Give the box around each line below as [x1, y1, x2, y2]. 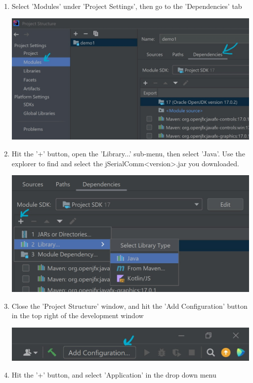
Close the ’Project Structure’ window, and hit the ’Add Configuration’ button [11, 300, 248, 311]
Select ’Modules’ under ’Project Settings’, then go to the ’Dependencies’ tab [11, 1, 242, 11]
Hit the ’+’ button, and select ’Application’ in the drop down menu [11, 369, 216, 380]
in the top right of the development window [11, 310, 144, 321]
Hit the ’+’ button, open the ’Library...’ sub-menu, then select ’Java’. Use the [11, 148, 245, 158]
